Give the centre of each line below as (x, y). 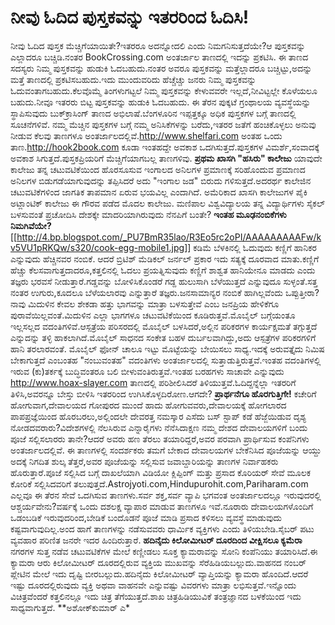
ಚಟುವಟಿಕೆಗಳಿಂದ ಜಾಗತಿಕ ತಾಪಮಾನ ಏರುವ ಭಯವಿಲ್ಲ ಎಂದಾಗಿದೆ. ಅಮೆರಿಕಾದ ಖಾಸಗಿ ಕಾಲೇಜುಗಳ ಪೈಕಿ (159, 192)
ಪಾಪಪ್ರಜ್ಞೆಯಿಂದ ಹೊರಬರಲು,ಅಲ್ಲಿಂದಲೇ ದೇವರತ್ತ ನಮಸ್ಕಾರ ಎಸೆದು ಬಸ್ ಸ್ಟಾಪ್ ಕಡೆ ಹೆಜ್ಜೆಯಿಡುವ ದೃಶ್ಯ (158, 416)
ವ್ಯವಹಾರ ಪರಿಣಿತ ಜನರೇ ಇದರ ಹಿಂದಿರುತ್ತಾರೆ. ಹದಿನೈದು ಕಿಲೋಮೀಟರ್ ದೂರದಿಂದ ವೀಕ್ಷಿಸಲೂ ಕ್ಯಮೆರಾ (156, 540)
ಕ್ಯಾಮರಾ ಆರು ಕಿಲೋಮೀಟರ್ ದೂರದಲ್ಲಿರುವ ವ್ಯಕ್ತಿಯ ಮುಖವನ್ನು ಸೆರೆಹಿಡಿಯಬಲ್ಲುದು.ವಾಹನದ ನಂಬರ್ (158, 562)
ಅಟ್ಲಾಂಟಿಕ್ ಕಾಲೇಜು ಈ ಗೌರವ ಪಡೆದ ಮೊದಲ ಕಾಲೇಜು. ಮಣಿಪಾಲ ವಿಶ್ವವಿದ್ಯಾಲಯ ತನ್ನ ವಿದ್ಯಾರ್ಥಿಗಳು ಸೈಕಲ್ (168, 203)
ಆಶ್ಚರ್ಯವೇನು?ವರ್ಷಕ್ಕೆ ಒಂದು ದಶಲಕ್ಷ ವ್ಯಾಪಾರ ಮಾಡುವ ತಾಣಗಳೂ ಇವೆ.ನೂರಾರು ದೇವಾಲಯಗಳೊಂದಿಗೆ (162, 506)
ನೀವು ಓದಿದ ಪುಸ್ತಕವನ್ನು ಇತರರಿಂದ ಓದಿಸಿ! (130, 17)
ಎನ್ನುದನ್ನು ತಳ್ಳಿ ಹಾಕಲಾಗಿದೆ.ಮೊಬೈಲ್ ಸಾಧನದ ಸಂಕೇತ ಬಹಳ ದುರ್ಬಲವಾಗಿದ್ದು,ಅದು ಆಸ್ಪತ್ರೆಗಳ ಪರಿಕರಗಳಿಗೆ (163, 337)
